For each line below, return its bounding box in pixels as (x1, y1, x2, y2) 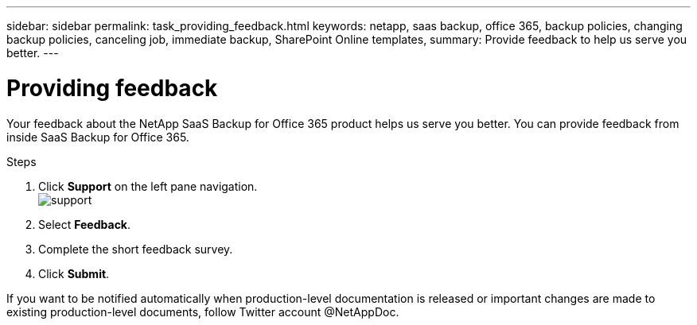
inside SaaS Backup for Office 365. (6, 130, 189, 144)
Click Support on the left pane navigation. (38, 179, 258, 193)
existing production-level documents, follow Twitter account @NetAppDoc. (6, 304, 399, 319)
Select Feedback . (38, 217, 131, 231)
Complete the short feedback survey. (38, 242, 233, 256)
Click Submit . (38, 266, 110, 281)
